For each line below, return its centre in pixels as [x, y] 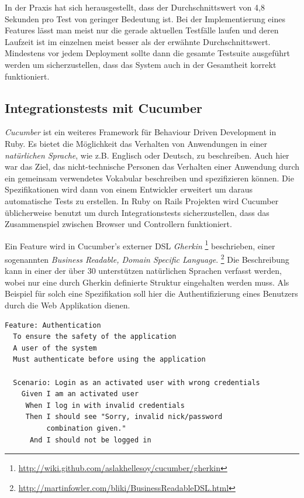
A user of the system [55, 348]
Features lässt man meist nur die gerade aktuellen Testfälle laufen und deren [142, 30]
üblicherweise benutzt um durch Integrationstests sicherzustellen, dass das [137, 212]
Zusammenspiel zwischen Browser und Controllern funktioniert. [118, 224]
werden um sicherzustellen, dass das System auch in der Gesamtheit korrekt [141, 64]
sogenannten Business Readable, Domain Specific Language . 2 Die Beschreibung [147, 258]
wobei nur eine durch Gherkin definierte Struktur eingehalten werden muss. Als [147, 282]
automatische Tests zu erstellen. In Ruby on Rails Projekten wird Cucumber [142, 200]
